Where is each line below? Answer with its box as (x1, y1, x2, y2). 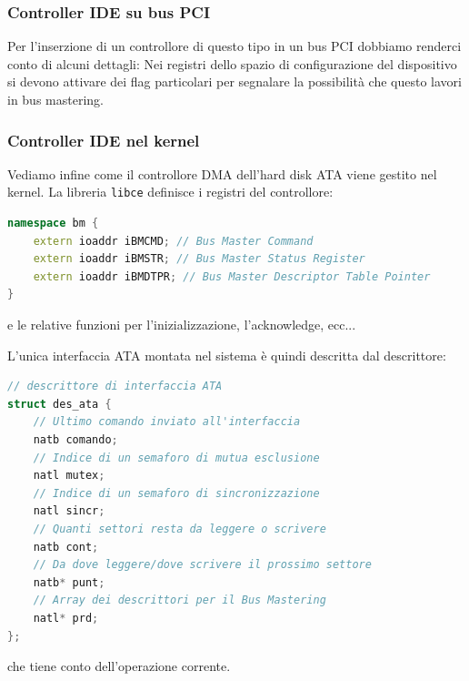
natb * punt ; (33, 575, 105, 589)
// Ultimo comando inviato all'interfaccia (33, 415, 301, 429)
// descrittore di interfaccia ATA (7, 380, 223, 393)
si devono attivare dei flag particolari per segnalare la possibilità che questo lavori (7, 72, 462, 91)
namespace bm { (7, 217, 99, 230)
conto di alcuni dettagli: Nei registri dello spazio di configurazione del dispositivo (7, 54, 457, 73)
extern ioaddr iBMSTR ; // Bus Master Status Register (33, 252, 365, 266)
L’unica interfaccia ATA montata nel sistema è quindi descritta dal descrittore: (7, 345, 446, 364)
